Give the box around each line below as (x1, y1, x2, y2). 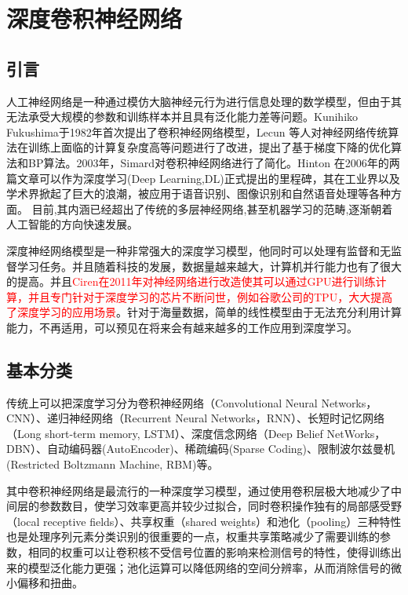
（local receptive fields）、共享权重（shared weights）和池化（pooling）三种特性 (6, 513, 402, 529)
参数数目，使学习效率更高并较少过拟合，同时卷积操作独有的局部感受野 (38, 498, 402, 514)
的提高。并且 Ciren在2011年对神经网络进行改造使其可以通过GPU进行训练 (6, 273, 376, 290)
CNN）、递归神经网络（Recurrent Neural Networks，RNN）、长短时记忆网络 (6, 410, 385, 426)
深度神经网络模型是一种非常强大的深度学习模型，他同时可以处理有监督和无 (6, 242, 391, 258)
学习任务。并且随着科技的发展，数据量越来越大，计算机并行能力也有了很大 (16, 257, 402, 274)
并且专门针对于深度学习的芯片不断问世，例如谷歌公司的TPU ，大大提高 (27, 288, 393, 305)
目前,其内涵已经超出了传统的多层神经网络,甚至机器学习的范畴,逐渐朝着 (31, 200, 393, 217)
